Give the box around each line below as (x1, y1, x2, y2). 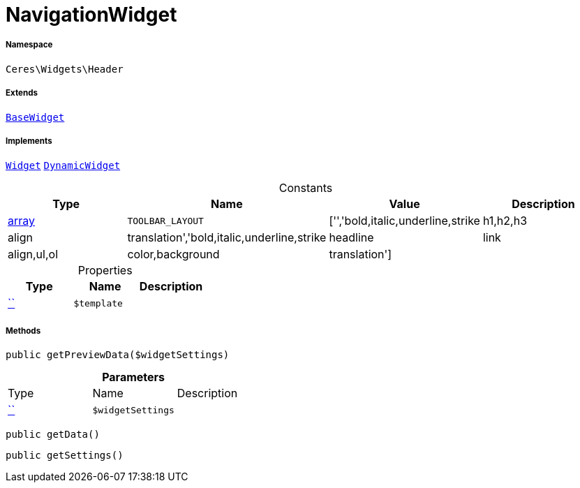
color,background (127, 247, 220, 262)
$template (73, 297, 123, 309)
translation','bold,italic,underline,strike (127, 230, 327, 245)
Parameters (102, 370, 165, 385)
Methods (6, 325, 41, 336)
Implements (6, 135, 52, 146)
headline (329, 230, 374, 245)
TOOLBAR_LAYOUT (127, 215, 204, 226)
